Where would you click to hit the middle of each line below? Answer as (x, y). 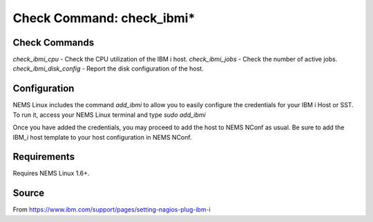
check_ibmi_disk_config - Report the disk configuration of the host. (108, 68)
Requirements (44, 157)
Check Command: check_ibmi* (104, 18)
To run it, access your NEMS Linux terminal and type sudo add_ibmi (109, 115)
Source (29, 193)
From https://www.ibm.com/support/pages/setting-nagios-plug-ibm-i (112, 210)
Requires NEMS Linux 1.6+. (51, 174)
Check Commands (54, 43)
